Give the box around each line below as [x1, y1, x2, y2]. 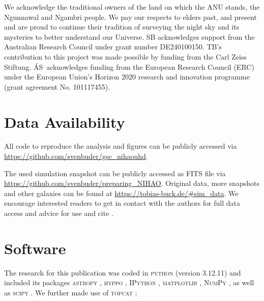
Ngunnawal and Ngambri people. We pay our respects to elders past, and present [4, 11, 257, 22]
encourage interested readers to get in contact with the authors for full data [4, 198, 241, 208]
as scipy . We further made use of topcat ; [4, 287, 137, 297]
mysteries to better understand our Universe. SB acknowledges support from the [4, 31, 255, 42]
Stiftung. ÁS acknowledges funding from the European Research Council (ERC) [4, 61, 254, 72]
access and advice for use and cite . [4, 208, 113, 218]
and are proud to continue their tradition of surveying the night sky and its [4, 21, 240, 32]
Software [4, 237, 66, 258]
